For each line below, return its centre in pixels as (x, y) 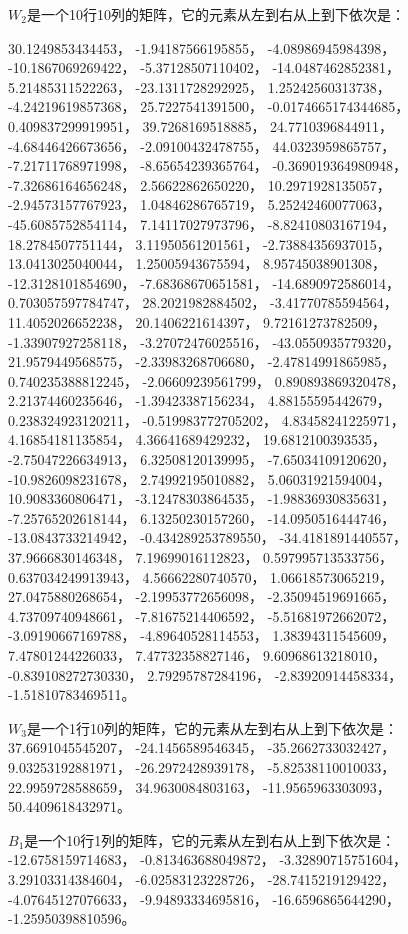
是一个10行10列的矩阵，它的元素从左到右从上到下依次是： (215, 14)
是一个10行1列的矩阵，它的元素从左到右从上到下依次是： (210, 839)
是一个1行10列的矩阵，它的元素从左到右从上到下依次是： (212, 727)
